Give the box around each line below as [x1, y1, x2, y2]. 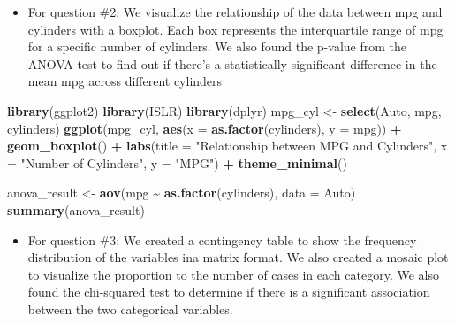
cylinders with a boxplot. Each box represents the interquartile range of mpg [27, 19, 444, 38]
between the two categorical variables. [27, 299, 233, 318]
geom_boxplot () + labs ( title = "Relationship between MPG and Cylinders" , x [7, 136, 448, 155]
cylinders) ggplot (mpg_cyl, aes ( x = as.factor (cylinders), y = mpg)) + [7, 119, 402, 137]
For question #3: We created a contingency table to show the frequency [27, 230, 417, 249]
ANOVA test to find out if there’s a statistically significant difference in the [27, 54, 437, 73]
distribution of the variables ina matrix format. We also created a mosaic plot [27, 248, 449, 266]
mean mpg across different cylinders [27, 72, 223, 90]
